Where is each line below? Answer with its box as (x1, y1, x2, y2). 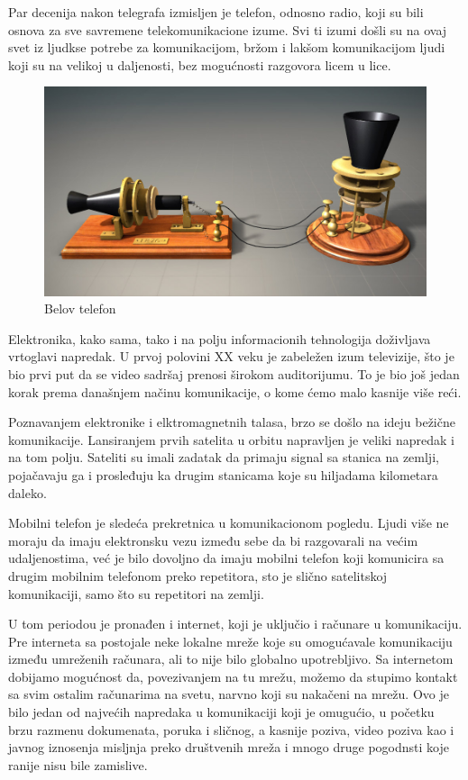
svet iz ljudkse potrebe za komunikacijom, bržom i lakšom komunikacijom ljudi (8, 38, 445, 57)
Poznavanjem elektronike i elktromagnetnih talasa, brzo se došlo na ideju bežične (8, 413, 455, 431)
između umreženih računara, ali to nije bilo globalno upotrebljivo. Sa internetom (8, 649, 454, 668)
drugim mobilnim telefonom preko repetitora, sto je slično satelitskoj (8, 566, 388, 585)
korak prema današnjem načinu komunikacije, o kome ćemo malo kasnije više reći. (8, 382, 462, 401)
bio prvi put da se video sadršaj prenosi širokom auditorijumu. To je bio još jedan (8, 364, 460, 383)
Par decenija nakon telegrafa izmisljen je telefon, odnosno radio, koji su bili (8, 3, 424, 21)
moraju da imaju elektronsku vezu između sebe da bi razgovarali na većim (8, 531, 418, 549)
